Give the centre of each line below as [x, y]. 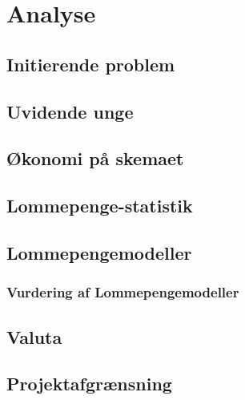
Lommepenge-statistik [100, 206]
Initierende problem [91, 64]
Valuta [34, 336]
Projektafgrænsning [89, 384]
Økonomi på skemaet [95, 158]
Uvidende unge [70, 111]
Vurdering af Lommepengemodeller [123, 292]
